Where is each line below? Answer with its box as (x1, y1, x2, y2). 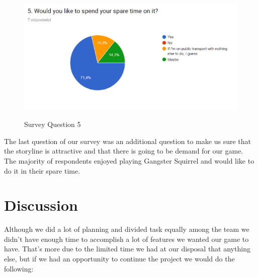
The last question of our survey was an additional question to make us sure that (4, 135, 251, 146)
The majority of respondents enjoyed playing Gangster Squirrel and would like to (4, 155, 254, 166)
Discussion (4, 195, 78, 215)
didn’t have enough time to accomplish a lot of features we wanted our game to (4, 233, 249, 244)
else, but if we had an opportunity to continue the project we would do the (4, 253, 235, 264)
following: (4, 263, 34, 273)
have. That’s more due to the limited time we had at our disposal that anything (4, 243, 250, 254)
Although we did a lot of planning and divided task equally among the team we (4, 224, 249, 234)
